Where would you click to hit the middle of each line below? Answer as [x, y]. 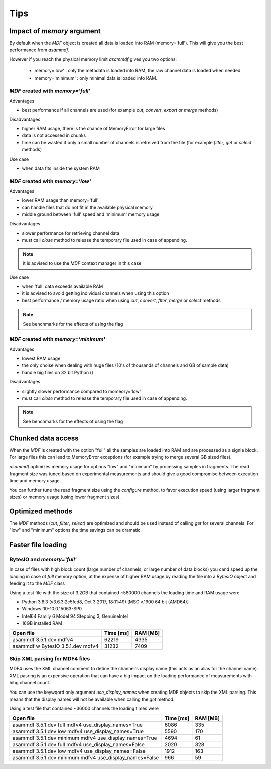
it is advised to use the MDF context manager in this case [82, 263]
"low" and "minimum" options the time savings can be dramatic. [76, 530]
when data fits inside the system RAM [61, 168]
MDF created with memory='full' [50, 91]
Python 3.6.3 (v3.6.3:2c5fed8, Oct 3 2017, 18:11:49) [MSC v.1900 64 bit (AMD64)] [105, 602]
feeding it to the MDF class [37, 583]
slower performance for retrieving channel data [71, 233]
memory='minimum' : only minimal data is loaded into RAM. [96, 78]
